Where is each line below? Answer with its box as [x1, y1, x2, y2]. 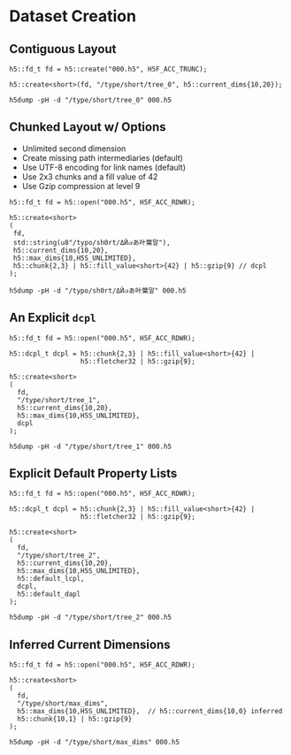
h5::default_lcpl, [17, 575, 86, 583]
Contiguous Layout [9, 42, 117, 57]
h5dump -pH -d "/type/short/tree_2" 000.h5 [9, 613, 172, 622]
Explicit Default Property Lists [9, 466, 178, 481]
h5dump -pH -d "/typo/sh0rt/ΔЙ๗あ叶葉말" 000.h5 [9, 286, 187, 295]
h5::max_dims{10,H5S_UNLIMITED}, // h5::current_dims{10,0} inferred [17, 707, 283, 716]
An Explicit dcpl [9, 310, 96, 325]
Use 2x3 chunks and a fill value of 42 [21, 171, 158, 182]
